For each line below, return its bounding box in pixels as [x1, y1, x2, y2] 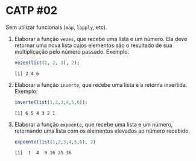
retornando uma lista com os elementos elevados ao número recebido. [14, 127, 191, 134]
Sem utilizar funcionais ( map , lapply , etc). [5, 24, 107, 31]
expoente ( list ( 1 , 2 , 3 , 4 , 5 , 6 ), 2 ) [14, 139, 96, 145]
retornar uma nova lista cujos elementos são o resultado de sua [14, 42, 172, 49]
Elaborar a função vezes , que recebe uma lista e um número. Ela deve [14, 35, 188, 42]
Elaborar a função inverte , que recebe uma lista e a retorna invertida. [14, 81, 188, 88]
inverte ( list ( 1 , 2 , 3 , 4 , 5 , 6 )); [14, 99, 88, 106]
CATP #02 [5, 4, 58, 17]
